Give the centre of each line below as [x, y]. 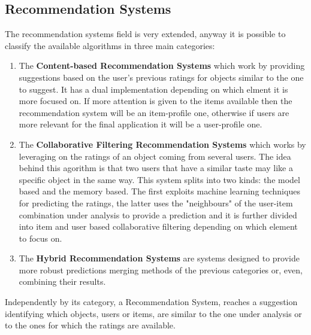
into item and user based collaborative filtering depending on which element [158, 226]
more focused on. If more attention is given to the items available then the [155, 101]
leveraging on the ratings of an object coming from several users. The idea [155, 156]
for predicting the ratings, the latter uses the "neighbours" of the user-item [156, 202]
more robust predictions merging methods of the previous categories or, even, [161, 269]
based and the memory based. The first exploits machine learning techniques [159, 191]
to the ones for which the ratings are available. [90, 325]
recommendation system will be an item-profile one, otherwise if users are [154, 112]
